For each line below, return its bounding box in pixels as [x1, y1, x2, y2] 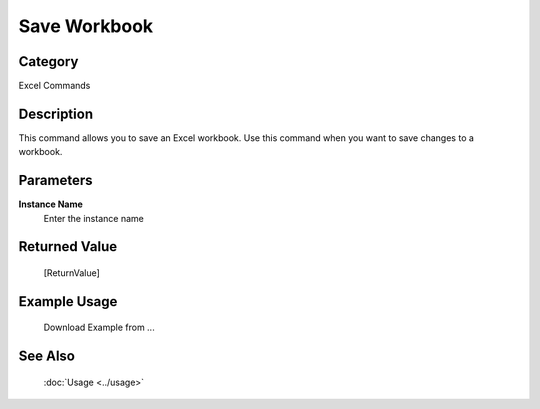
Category [18, 53, 79, 70]
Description [18, 105, 94, 122]
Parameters [18, 172, 93, 189]
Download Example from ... [43, 321, 155, 334]
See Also [18, 348, 75, 365]
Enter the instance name [43, 212, 144, 224]
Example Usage [18, 293, 118, 310]
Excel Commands [18, 80, 91, 92]
